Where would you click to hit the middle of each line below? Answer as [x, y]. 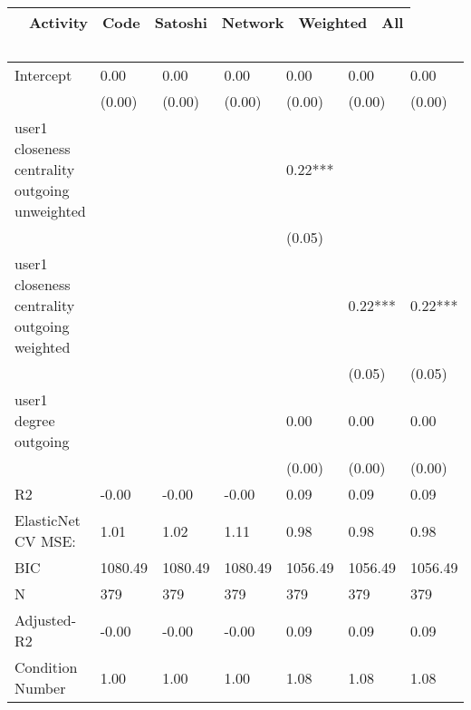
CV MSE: [45, 541]
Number [40, 688]
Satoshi [181, 22]
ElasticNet [48, 520]
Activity [58, 22]
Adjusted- [46, 620]
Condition [46, 667]
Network [253, 22]
